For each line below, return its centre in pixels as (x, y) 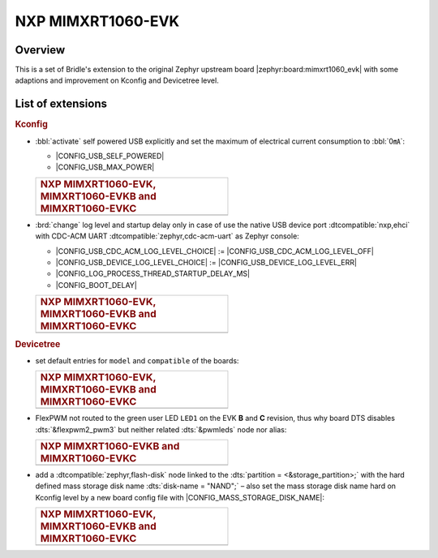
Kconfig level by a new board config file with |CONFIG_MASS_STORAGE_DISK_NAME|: (180, 497)
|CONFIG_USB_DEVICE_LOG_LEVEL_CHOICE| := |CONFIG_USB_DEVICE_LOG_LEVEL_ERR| (206, 262)
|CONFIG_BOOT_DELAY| (96, 285)
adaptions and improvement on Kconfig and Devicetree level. (117, 80)
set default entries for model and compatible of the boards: (137, 360)
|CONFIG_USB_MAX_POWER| (105, 167)
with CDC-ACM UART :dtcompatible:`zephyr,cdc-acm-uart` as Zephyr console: (167, 236)
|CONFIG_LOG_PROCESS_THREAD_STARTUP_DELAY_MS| (153, 274)
